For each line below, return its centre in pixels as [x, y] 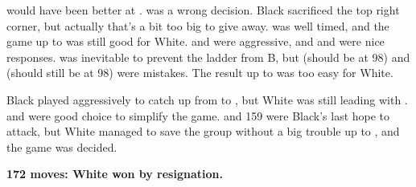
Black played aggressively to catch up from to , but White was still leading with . [207, 99]
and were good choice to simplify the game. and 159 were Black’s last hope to [198, 115]
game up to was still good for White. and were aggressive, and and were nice [196, 41]
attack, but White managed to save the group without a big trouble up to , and [203, 131]
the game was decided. [62, 146]
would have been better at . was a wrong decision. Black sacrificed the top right [203, 10]
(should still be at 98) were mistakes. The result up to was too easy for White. [200, 73]
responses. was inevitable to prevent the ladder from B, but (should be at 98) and [208, 57]
